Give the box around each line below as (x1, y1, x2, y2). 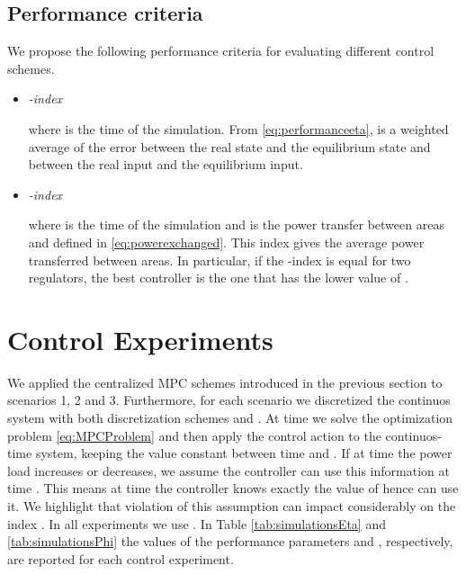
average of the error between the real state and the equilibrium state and (28, 137, 431, 156)
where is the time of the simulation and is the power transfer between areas (28, 215, 444, 234)
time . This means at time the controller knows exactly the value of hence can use (7, 479, 459, 498)
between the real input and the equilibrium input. (28, 155, 303, 174)
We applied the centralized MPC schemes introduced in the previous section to (7, 372, 443, 391)
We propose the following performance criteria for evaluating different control (7, 41, 435, 60)
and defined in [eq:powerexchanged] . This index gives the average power (28, 232, 425, 251)
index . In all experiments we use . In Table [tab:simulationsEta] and (7, 514, 386, 533)
